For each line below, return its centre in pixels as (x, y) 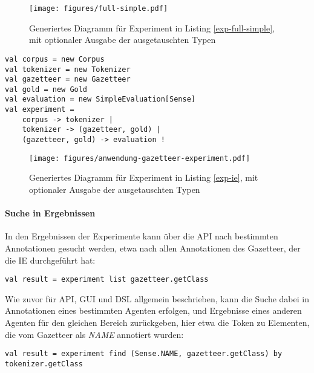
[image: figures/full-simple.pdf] (99, 8)
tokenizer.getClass (44, 364)
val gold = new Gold (46, 89)
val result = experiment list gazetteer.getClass (107, 280)
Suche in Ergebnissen (50, 213)
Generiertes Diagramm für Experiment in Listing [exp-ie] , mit (144, 177)
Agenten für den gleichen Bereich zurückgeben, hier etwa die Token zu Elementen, (157, 323)
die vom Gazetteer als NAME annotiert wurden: (94, 334)
